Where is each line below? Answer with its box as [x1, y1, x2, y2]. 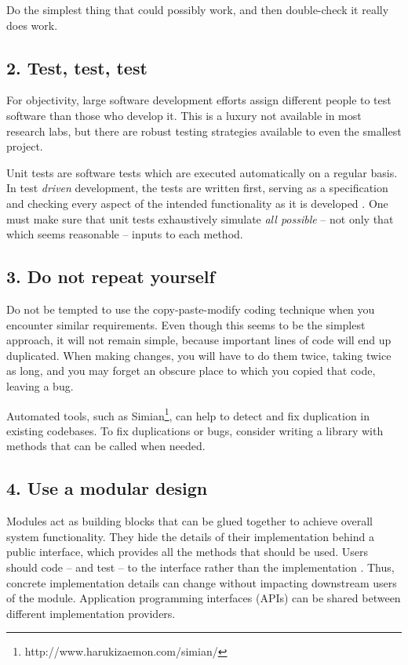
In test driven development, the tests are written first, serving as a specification [6, 180, 388, 196]
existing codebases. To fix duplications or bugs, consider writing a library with [6, 422, 384, 438]
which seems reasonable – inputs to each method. [6, 226, 243, 242]
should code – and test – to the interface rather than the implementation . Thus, [6, 558, 395, 575]
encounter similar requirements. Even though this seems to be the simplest [6, 316, 366, 332]
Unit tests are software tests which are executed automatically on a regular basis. [6, 164, 398, 180]
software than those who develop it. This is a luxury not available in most [6, 107, 362, 123]
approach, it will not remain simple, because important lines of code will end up [6, 332, 392, 348]
